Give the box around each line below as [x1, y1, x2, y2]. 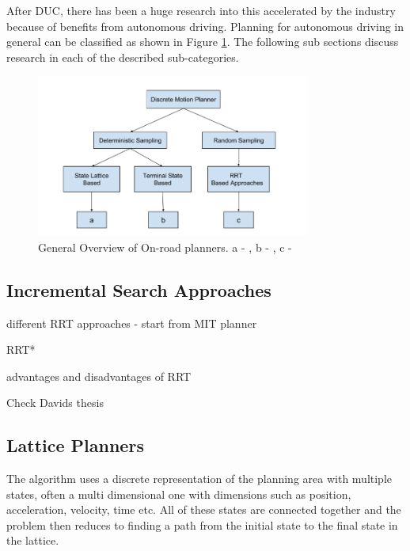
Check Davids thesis [6, 394, 104, 411]
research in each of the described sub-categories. [6, 48, 239, 65]
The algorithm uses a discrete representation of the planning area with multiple [6, 470, 393, 487]
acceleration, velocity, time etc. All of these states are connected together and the [6, 501, 401, 518]
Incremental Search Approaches [6, 277, 271, 302]
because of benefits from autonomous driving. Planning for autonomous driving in [6, 17, 404, 34]
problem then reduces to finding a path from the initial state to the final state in [6, 516, 398, 533]
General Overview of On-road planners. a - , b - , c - [38, 238, 292, 255]
